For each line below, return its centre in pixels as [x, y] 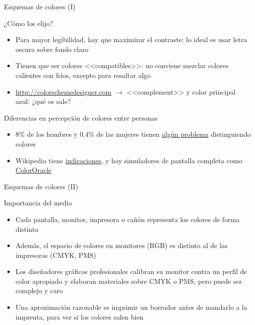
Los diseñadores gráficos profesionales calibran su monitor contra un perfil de [131, 271]
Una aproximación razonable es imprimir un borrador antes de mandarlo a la [131, 307]
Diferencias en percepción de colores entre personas [81, 117]
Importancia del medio [38, 203]
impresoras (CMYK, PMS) [56, 255]
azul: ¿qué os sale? [43, 101]
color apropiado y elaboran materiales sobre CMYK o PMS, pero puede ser [128, 281]
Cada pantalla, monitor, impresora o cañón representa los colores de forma [127, 219]
